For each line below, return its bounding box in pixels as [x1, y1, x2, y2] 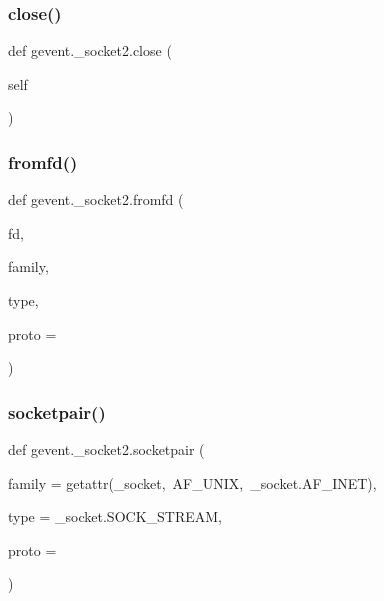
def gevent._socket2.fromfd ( [8, 189, 184, 210]
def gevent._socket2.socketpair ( [8, 439, 205, 459]
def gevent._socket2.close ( [8, 40, 172, 61]
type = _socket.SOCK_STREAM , [8, 506, 222, 527]
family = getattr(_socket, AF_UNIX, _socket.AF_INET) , [8, 472, 377, 493]
